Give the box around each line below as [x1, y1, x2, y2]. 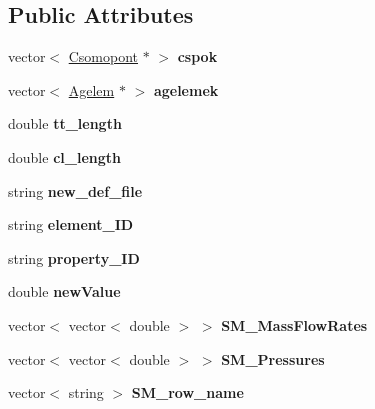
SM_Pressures [221, 348, 325, 369]
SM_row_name [131, 382, 244, 403]
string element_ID [8, 214, 134, 235]
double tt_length [8, 113, 122, 134]
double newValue [8, 281, 121, 302]
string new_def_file [8, 180, 143, 201]
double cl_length [8, 146, 121, 167]
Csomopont [68, 46, 139, 67]
